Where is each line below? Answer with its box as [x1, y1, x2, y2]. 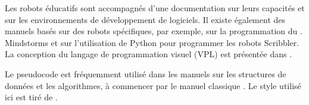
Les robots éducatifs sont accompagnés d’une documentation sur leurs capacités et [5, 2, 305, 14]
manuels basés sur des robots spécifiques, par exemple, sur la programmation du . [5, 25, 302, 37]
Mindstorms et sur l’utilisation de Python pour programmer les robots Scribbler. [5, 36, 299, 48]
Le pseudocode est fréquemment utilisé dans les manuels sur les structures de [5, 67, 286, 80]
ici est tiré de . [5, 91, 58, 103]
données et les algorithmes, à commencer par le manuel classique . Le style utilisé [5, 79, 301, 91]
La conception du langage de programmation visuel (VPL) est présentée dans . [5, 48, 292, 60]
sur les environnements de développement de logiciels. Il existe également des [5, 13, 286, 25]
